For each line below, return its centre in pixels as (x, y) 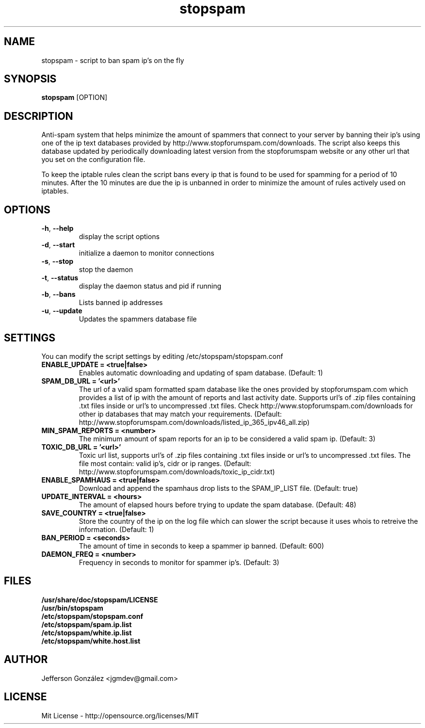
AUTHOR (26, 660)
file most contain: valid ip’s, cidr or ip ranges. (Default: (165, 463)
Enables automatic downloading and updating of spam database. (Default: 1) (201, 372)
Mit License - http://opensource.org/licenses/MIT (120, 715)
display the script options (119, 237)
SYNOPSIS (30, 79)
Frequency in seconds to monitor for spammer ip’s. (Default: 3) (179, 562)
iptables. (55, 191)
